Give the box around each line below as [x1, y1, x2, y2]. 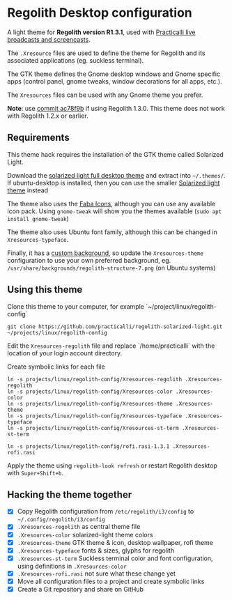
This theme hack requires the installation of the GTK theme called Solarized [7, 150, 224, 158]
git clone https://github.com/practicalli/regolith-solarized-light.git [7, 323, 223, 330]
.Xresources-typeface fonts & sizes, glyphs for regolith [17, 546, 175, 555]
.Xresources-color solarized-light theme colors [17, 530, 153, 539]
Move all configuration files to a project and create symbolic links [17, 577, 205, 585]
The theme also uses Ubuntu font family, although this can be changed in [7, 228, 217, 236]
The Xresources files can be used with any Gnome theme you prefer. [7, 91, 203, 99]
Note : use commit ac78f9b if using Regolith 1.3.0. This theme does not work [7, 104, 225, 112]
